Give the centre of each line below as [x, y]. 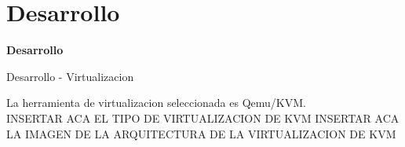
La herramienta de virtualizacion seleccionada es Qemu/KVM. [156, 103]
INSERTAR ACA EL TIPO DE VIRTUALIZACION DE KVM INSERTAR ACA [203, 118]
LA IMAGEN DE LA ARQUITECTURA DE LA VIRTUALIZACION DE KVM [201, 133]
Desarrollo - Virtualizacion [70, 76]
